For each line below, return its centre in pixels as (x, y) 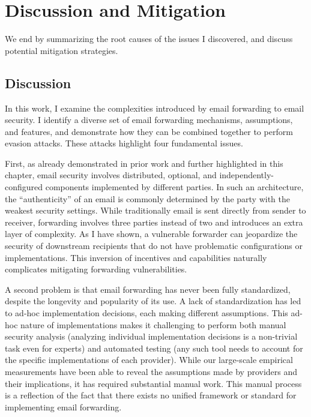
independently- (247, 175)
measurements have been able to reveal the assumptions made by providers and (151, 371)
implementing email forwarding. (63, 406)
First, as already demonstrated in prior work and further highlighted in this (144, 163)
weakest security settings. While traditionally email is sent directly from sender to (155, 210)
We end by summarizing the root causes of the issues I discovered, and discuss (149, 39)
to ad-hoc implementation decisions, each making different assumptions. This (146, 313)
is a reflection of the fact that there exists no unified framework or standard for (151, 395)
